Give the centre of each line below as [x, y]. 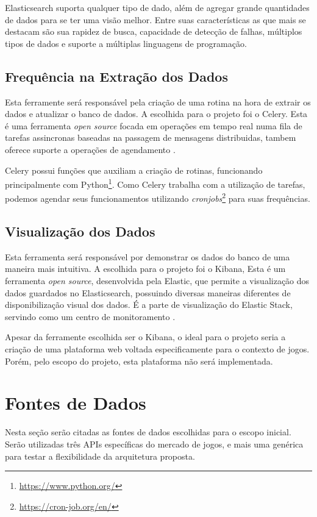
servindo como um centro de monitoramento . [90, 316]
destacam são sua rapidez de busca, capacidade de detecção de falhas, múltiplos [154, 31]
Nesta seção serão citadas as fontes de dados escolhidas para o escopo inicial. [148, 432]
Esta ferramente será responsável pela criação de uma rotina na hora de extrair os [158, 102]
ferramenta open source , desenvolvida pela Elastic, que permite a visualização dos [157, 281]
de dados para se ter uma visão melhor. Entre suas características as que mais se [155, 19]
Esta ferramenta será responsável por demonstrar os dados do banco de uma [148, 256]
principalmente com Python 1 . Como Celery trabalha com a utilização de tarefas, [155, 183]
